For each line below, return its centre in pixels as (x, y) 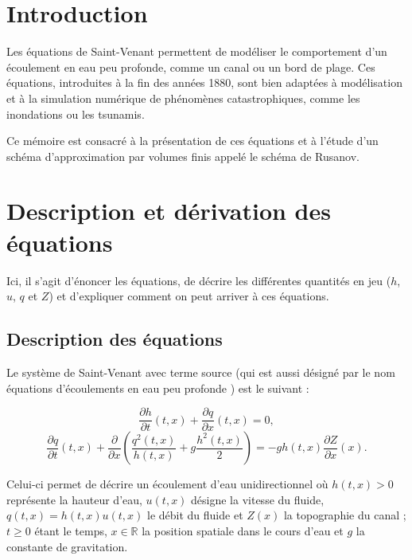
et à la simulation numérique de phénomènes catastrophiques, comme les (183, 98)
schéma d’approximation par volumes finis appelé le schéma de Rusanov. (183, 156)
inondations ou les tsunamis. (76, 114)
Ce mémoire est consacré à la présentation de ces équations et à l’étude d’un (192, 141)
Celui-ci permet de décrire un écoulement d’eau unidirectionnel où (167, 484)
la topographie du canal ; (345, 515)
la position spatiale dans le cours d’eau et (243, 531)
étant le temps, (71, 531)
